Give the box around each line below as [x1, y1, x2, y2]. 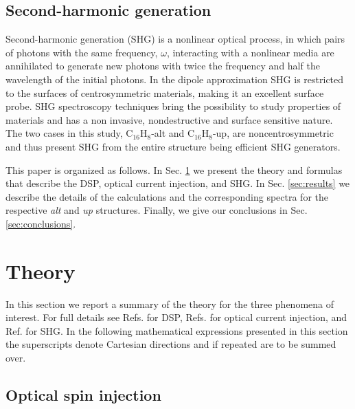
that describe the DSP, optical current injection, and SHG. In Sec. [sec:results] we [5, 176, 350, 190]
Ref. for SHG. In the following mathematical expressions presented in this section [5, 323, 348, 338]
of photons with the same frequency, [5, 45, 158, 59]
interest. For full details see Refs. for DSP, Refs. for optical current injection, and [5, 310, 347, 324]
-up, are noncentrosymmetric [212, 126, 334, 140]
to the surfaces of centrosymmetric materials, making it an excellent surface [5, 85, 324, 100]
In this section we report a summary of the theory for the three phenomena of [5, 296, 334, 311]
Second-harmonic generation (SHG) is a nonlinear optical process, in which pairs [5, 32, 345, 46]
